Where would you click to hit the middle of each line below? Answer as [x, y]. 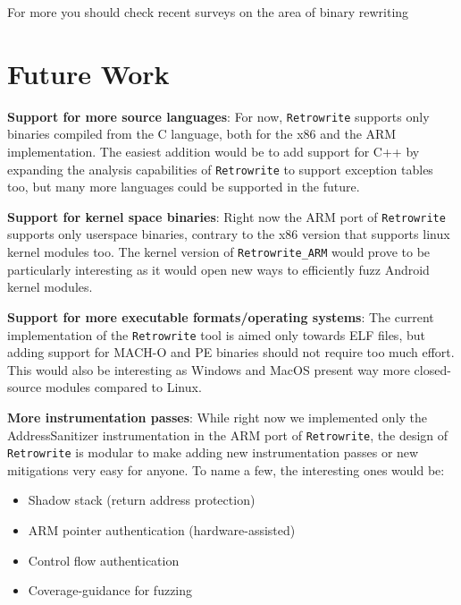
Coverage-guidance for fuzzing [110, 590]
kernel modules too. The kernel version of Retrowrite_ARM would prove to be [219, 252]
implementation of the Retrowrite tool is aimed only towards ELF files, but [216, 334]
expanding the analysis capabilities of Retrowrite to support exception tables [220, 169]
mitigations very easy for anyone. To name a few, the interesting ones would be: [226, 469]
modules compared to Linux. [123, 387]
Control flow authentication [104, 560]
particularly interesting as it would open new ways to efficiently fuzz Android [218, 269]
